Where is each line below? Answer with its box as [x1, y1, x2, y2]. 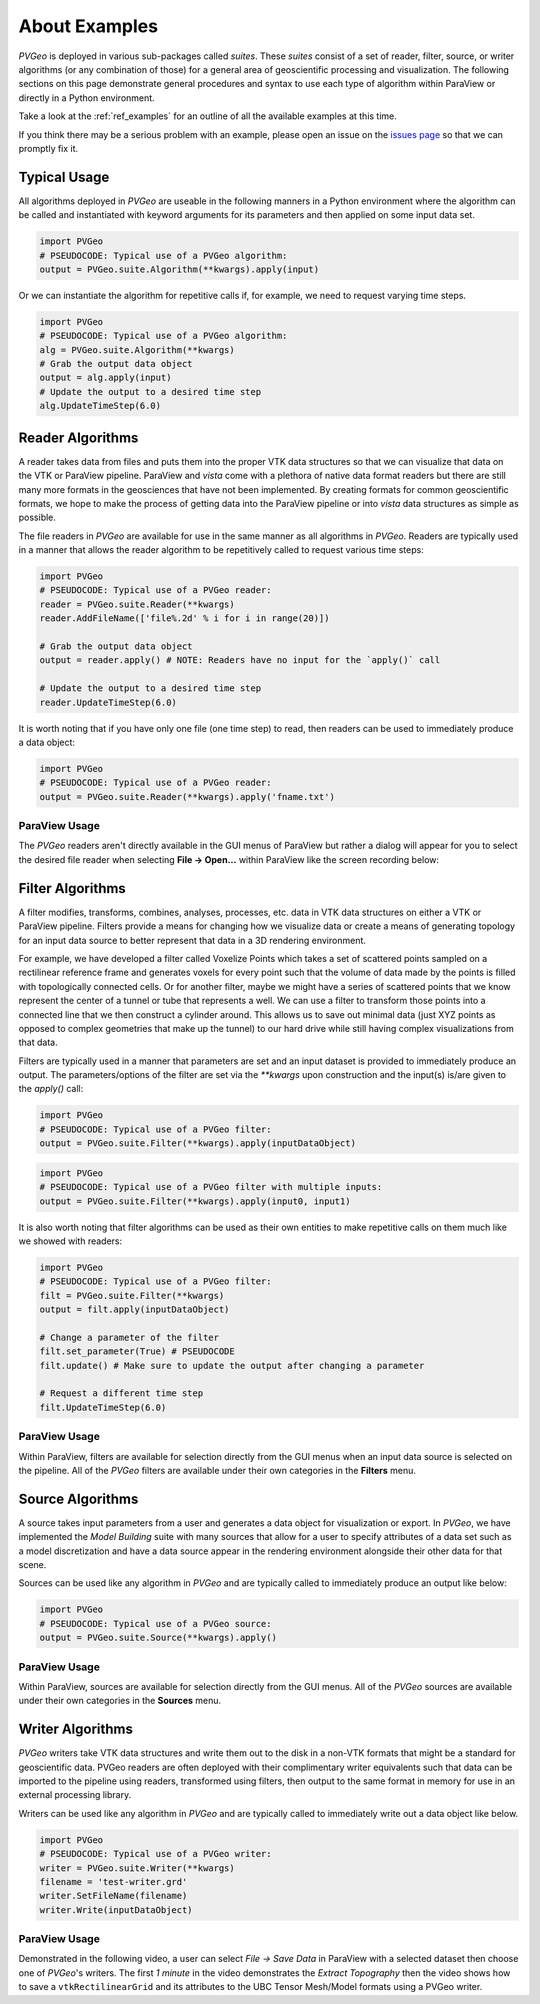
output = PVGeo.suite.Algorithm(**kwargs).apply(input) [39, 263, 320, 275]
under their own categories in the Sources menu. [18, 1695, 222, 1707]
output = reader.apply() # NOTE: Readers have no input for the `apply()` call [39, 655, 441, 666]
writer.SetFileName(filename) [39, 1890, 188, 1902]
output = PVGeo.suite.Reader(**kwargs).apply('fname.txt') [39, 791, 335, 802]
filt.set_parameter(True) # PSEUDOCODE [39, 1346, 235, 1357]
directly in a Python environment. [18, 91, 155, 104]
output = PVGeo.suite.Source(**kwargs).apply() [39, 1632, 277, 1644]
